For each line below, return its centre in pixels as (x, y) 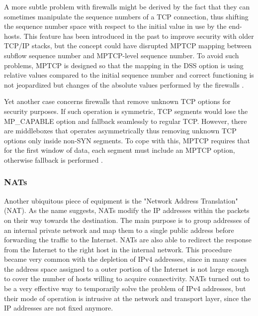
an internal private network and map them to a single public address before (119, 230)
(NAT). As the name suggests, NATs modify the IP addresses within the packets (127, 210)
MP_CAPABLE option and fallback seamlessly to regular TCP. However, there (126, 121)
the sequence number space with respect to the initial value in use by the (115, 26)
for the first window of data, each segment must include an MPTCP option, (120, 150)
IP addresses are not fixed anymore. (59, 308)
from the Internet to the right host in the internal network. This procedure (118, 249)
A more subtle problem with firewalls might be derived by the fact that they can (127, 6)
